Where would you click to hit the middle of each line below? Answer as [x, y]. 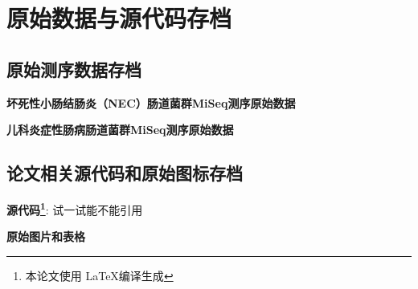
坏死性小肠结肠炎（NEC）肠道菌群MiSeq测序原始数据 [151, 102]
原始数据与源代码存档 [119, 18]
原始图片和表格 [46, 236]
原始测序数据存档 [74, 69]
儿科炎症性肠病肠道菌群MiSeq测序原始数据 [120, 130]
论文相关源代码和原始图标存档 [125, 173]
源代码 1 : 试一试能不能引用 [75, 208]
